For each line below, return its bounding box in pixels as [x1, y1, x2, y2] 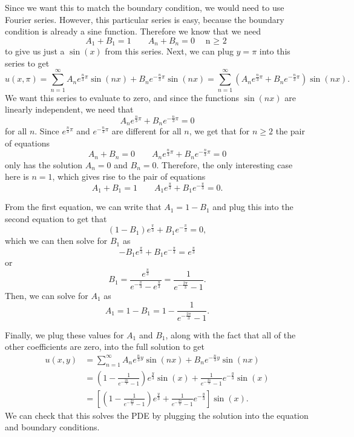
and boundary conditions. [5, 421, 100, 433]
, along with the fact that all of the [165, 328, 296, 341]
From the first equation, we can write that [5, 200, 162, 213]
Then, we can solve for [5, 289, 88, 301]
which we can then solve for [5, 234, 108, 247]
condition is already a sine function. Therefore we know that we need [5, 25, 261, 38]
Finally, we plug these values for [5, 328, 124, 341]
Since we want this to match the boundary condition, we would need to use [5, 1, 284, 13]
